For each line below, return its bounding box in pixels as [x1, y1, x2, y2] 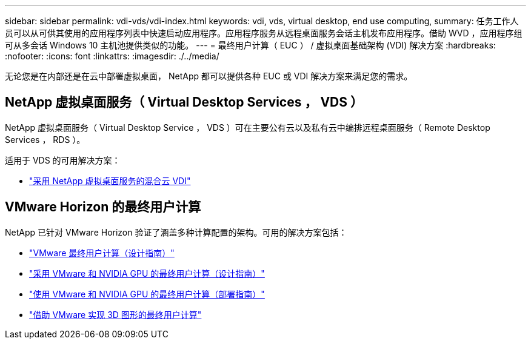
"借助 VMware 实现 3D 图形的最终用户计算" [29, 309, 202, 320]
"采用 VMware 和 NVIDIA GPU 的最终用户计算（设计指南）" [29, 268, 265, 279]
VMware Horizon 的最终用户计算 [5, 199, 201, 215]
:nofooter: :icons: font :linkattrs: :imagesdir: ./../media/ [5, 51, 219, 61]
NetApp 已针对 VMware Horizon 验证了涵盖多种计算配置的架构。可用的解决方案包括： [5, 227, 347, 237]
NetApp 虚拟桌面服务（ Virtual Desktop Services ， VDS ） [5, 94, 364, 110]
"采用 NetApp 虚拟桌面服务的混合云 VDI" [29, 175, 191, 186]
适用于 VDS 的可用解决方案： [5, 154, 121, 165]
